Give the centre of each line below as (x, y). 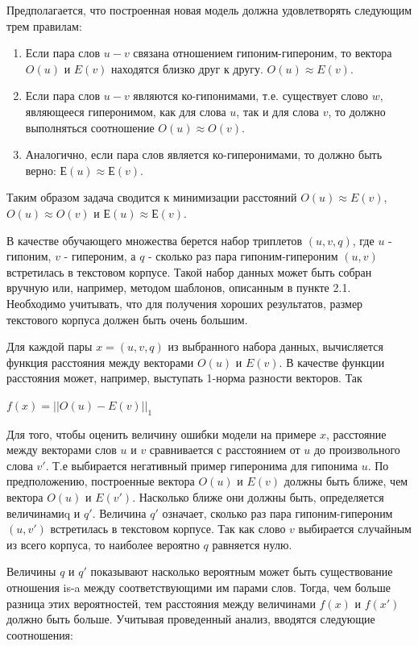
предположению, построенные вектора (101, 481)
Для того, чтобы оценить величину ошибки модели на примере (161, 433)
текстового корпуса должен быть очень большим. (127, 319)
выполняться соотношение (90, 127)
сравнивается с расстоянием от (225, 450)
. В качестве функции (332, 362)
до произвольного (357, 450)
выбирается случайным (355, 529)
